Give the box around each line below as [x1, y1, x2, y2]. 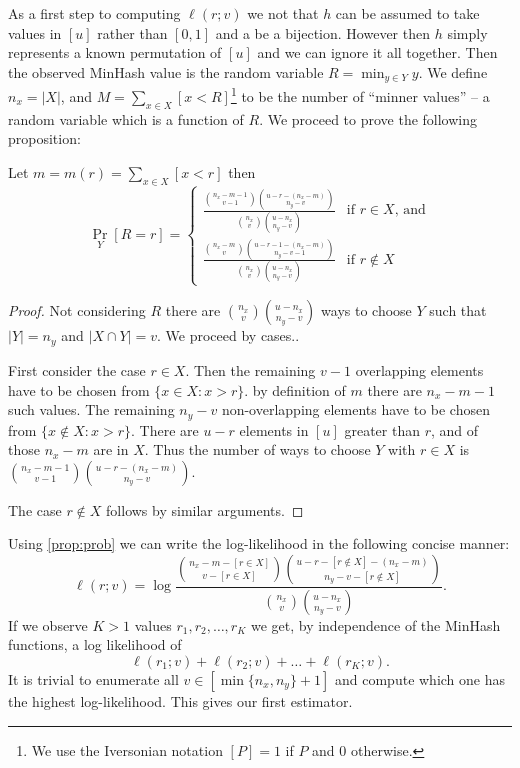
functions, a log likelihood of [8, 634, 182, 655]
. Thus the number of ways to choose [144, 439, 371, 460]
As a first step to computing [8, 3, 181, 23]
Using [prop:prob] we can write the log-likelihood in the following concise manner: [8, 533, 510, 554]
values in [8, 22, 62, 43]
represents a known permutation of [8, 42, 222, 63]
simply [447, 22, 488, 43]
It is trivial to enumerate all [8, 669, 179, 689]
